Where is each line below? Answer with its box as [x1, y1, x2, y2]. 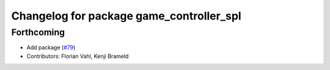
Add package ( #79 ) [26, 44, 76, 51]
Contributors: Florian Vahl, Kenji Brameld [26, 52, 129, 60]
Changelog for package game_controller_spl [11, 9, 241, 23]
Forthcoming [11, 27, 65, 38]
